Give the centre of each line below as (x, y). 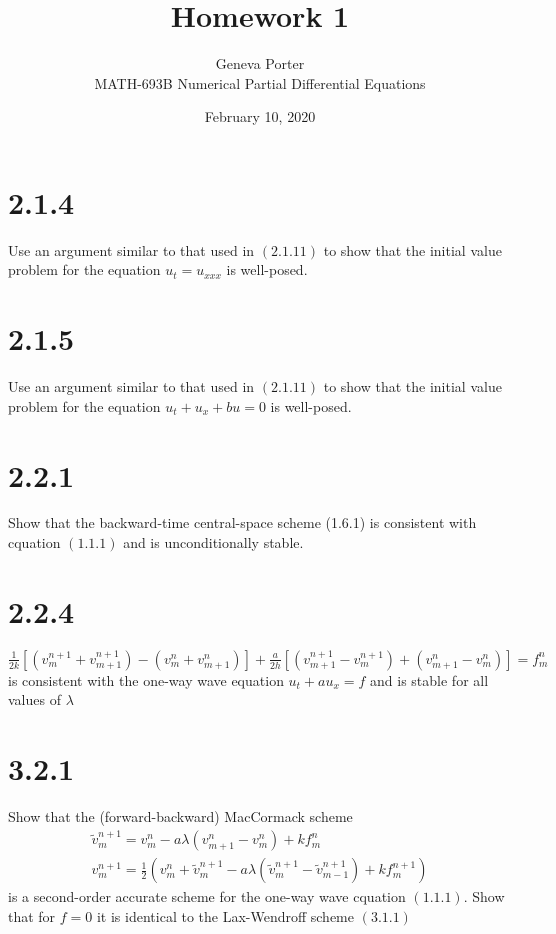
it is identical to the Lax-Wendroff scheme (225, 916)
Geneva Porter (260, 63)
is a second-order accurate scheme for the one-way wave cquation (207, 896)
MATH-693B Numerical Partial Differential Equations (260, 82)
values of (34, 699)
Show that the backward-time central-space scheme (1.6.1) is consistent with (242, 522)
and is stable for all (429, 679)
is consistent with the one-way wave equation (146, 679)
